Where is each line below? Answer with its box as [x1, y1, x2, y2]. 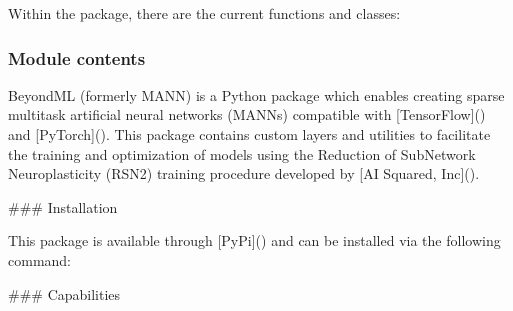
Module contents [8, 45, 146, 70]
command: [8, 249, 71, 270]
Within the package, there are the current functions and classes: [8, 3, 401, 23]
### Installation [8, 196, 118, 217]
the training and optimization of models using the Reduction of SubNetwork [8, 143, 476, 164]
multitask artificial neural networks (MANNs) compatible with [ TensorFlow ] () [8, 104, 486, 125]
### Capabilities [8, 283, 121, 304]
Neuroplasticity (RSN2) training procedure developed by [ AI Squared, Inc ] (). [8, 163, 480, 184]
